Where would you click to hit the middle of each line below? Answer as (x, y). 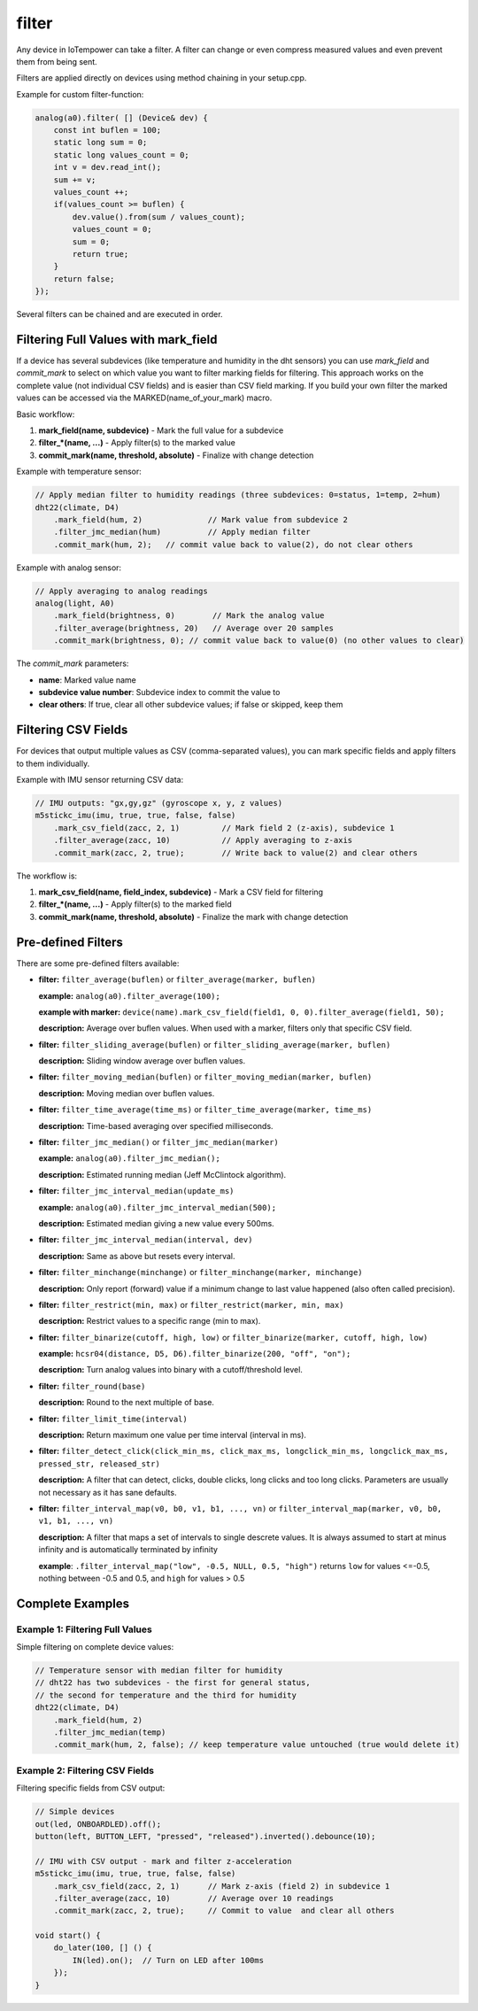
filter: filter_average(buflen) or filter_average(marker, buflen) (177, 979)
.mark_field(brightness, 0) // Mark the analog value (189, 616)
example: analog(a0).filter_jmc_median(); (129, 1158)
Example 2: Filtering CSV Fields (85, 1770)
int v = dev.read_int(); (108, 167)
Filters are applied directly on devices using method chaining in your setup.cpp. (162, 78)
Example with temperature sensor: (79, 472)
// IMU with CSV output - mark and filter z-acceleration (163, 1861)
